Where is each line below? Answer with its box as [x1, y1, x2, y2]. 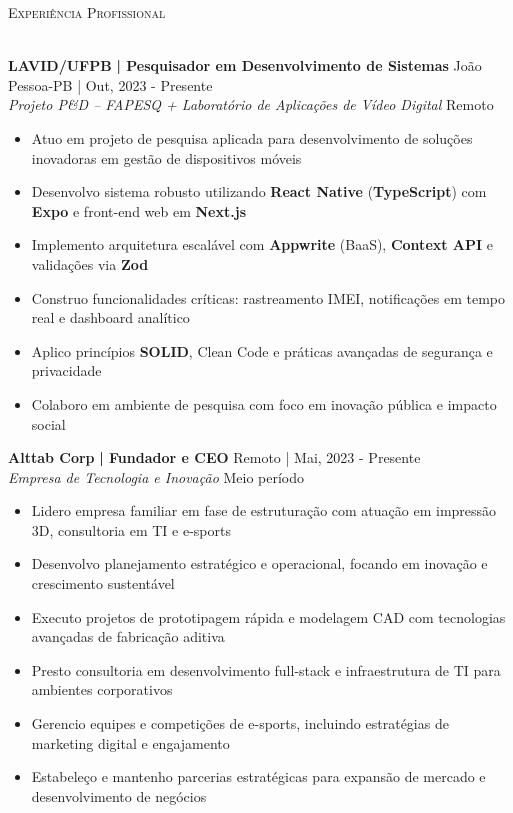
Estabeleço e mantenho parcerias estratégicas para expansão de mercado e [31, 766, 486, 787]
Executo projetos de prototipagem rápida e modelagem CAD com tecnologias [31, 606, 506, 627]
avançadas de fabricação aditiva [31, 626, 225, 647]
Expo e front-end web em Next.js [31, 200, 246, 221]
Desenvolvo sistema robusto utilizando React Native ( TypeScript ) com [31, 181, 487, 202]
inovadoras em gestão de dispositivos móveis [31, 147, 302, 168]
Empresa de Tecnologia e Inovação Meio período [8, 466, 305, 487]
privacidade [31, 360, 102, 381]
